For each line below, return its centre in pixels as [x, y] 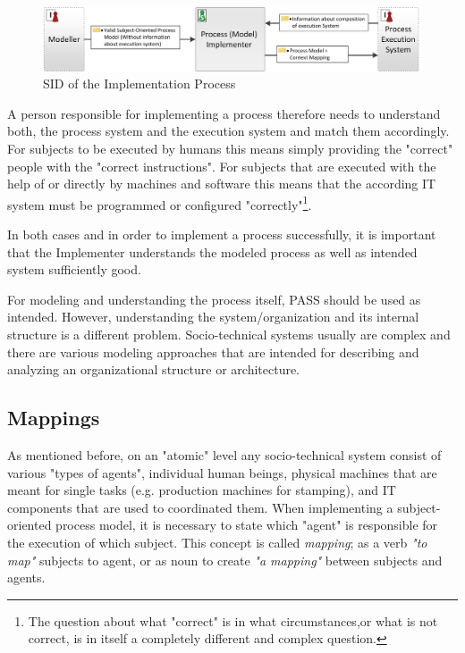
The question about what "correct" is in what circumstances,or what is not [233, 620]
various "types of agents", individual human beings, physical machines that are [222, 472]
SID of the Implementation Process [139, 84]
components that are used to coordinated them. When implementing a [200, 507]
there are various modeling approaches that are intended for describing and [213, 352]
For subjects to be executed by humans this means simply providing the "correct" [230, 148]
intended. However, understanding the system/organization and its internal [213, 317]
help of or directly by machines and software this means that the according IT [222, 184]
